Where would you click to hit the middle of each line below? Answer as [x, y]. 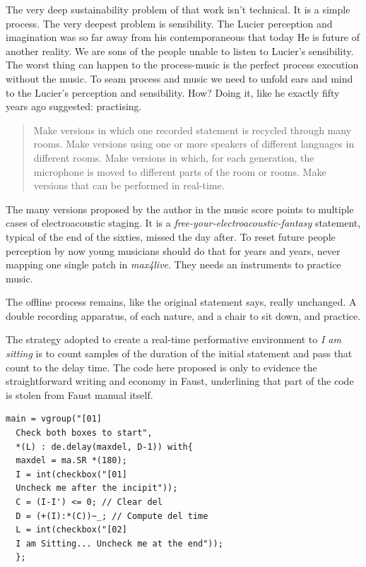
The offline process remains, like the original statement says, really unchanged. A [181, 302]
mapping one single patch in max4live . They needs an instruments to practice [173, 264]
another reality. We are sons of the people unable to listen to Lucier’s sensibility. [180, 50]
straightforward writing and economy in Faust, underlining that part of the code [180, 381]
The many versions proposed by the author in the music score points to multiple [180, 209]
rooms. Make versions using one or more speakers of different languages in [194, 144]
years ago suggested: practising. [74, 106]
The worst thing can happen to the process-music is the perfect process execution [182, 65]
